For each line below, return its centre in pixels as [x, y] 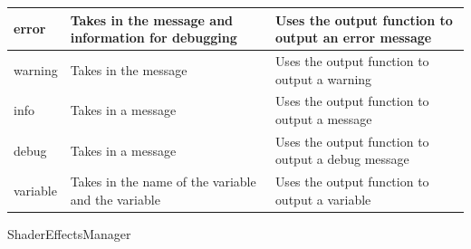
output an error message [353, 38]
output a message [323, 118]
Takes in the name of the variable [163, 182]
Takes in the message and [152, 19]
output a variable [323, 199]
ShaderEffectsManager [69, 233]
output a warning [323, 78]
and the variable [115, 199]
